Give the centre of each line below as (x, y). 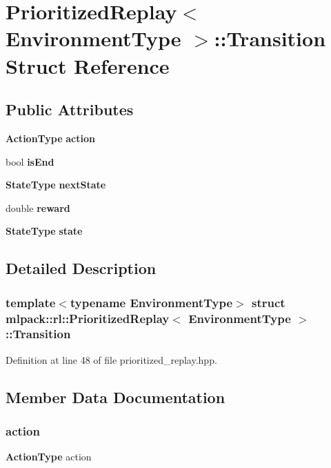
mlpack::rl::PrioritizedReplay (88, 318)
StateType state (44, 231)
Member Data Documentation (116, 397)
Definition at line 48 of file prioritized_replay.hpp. (111, 359)
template (31, 302)
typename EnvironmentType (151, 302)
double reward (38, 207)
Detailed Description (81, 268)
